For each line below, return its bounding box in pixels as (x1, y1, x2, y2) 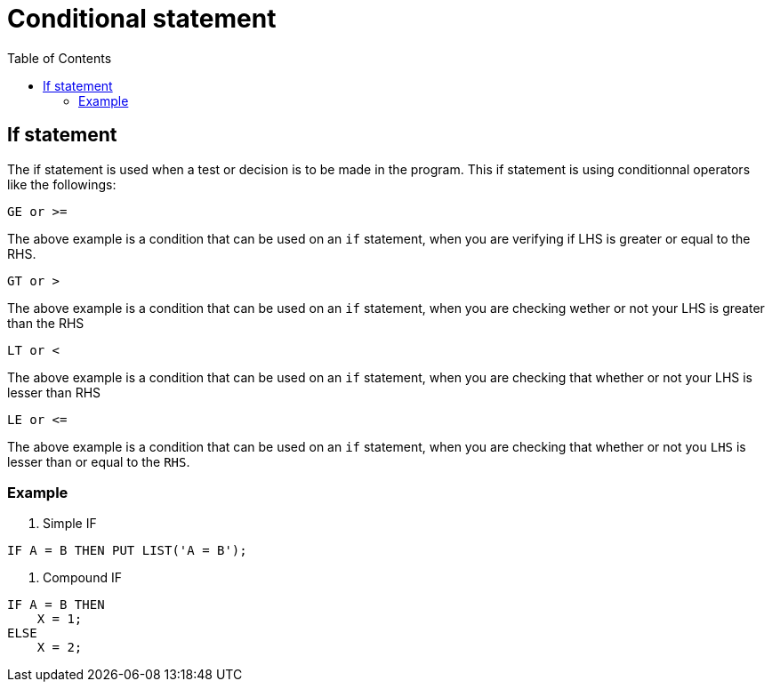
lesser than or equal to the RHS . (7, 453, 190, 469)
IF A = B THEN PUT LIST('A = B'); (7, 543, 247, 558)
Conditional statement (7, 4, 277, 34)
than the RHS (7, 315, 84, 331)
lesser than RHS (7, 384, 101, 400)
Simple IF (43, 516, 97, 532)
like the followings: (7, 176, 117, 192)
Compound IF (43, 570, 122, 586)
